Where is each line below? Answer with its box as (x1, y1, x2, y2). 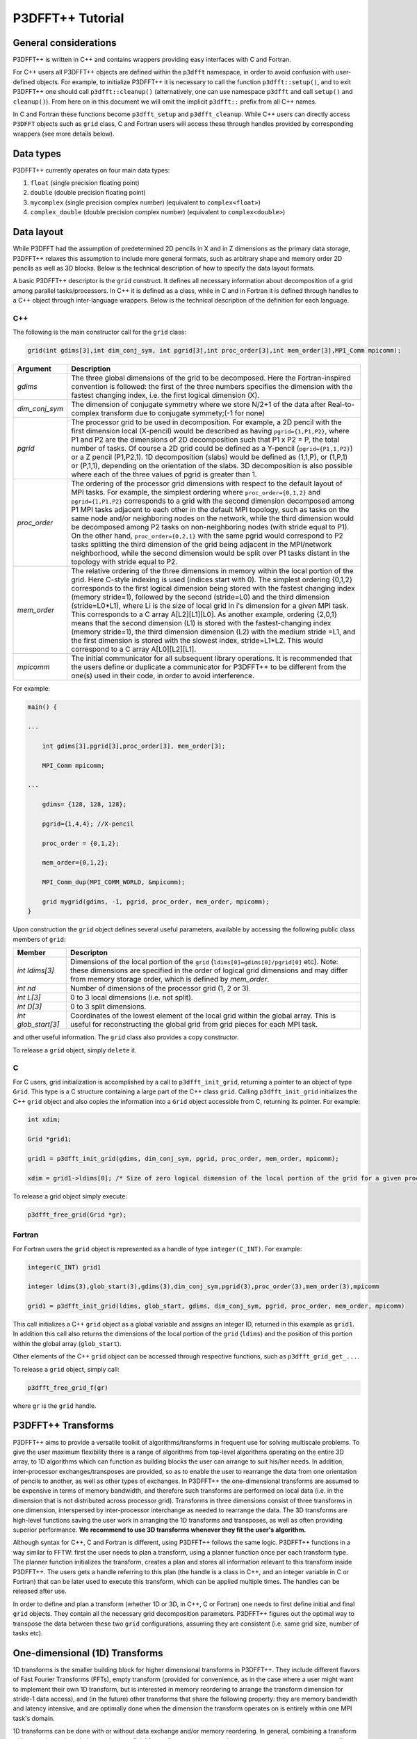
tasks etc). (13, 1628, 43, 1637)
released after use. (13, 1587, 67, 1596)
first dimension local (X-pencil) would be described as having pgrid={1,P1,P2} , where (71, 426, 350, 436)
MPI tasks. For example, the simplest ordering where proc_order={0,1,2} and (71, 488, 321, 497)
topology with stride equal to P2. (71, 557, 178, 567)
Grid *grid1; (27, 1135, 72, 1144)
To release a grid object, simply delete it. (13, 1045, 137, 1054)
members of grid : (13, 935, 66, 943)
